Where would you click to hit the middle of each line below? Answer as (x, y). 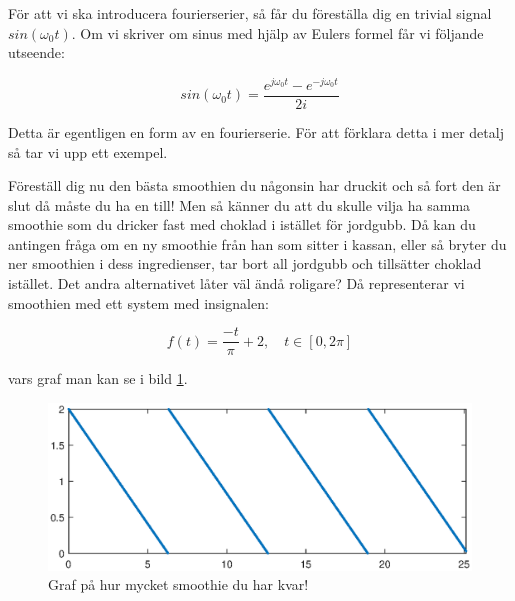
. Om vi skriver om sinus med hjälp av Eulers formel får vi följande (277, 32)
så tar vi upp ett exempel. (88, 151)
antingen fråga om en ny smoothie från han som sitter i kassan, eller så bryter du (257, 243)
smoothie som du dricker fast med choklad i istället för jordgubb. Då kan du (242, 224)
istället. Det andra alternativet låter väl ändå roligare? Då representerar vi (236, 283)
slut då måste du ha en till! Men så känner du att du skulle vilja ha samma (239, 204)
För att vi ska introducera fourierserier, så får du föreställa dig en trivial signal (250, 13)
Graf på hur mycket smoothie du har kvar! (178, 584)
